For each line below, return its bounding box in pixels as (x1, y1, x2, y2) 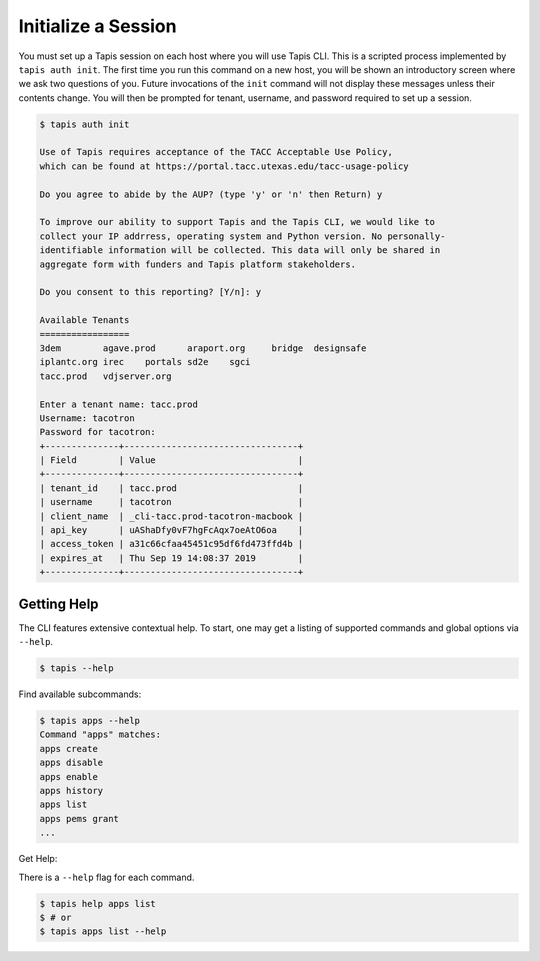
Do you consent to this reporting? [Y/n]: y (39, 286, 262, 298)
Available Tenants (39, 315, 130, 326)
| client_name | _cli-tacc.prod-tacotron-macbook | (39, 510, 304, 522)
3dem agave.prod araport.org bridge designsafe (39, 342, 367, 354)
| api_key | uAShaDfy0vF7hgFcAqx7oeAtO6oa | (39, 525, 304, 536)
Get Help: (18, 853, 58, 865)
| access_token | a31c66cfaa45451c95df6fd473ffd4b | (39, 538, 304, 550)
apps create (39, 743, 99, 754)
